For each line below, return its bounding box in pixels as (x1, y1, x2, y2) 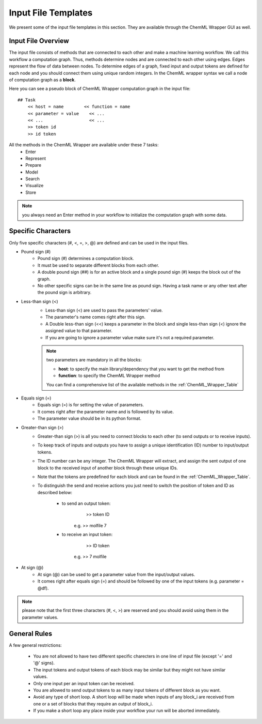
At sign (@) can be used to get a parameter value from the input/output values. (37, 571, 196, 577)
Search (25, 176, 40, 182)
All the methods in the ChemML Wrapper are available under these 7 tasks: (9, 142, 159, 148)
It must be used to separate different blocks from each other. (37, 262, 160, 268)
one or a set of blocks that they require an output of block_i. (33, 701, 153, 707)
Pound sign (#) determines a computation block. (37, 256, 134, 261)
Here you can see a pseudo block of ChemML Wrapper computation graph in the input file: (9, 86, 191, 92)
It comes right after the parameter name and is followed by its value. (37, 409, 174, 414)
